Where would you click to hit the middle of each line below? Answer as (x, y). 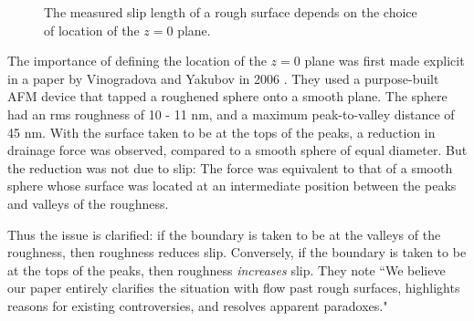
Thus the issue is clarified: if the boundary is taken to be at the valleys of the (224, 234)
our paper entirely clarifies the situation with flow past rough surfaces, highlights (234, 288)
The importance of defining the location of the (137, 61)
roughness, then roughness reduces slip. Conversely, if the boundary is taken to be (237, 252)
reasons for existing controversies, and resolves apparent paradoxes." (198, 305)
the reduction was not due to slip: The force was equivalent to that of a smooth (230, 167)
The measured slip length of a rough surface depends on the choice (231, 12)
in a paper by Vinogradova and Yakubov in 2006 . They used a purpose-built (223, 78)
